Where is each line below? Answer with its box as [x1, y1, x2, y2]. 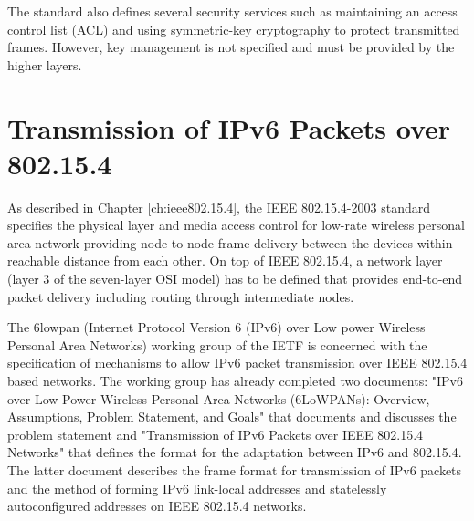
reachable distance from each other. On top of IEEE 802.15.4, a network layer [7, 251, 443, 270]
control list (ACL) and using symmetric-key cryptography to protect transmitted [7, 19, 460, 38]
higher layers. [7, 55, 82, 74]
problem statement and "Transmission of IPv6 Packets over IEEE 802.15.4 [7, 424, 424, 443]
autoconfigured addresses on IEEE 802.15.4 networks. [7, 496, 307, 516]
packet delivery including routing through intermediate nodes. [7, 287, 354, 306]
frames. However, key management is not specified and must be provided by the [7, 37, 455, 57]
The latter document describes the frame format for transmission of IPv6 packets [7, 461, 462, 479]
